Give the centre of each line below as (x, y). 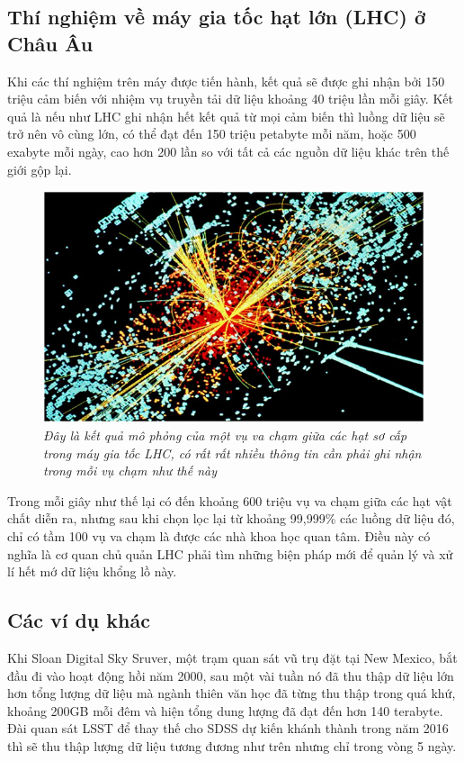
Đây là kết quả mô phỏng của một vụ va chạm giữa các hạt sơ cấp (225, 435)
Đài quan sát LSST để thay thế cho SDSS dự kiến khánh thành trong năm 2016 (228, 728)
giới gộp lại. (40, 169)
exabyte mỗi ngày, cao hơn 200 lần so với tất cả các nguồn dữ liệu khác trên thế (228, 151)
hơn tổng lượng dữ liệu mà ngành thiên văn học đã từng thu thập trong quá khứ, (232, 693)
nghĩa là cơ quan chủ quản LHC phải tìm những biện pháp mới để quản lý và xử (230, 553)
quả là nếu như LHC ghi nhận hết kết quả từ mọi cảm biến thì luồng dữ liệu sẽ (226, 116)
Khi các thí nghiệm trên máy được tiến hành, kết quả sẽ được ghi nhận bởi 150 (226, 81)
